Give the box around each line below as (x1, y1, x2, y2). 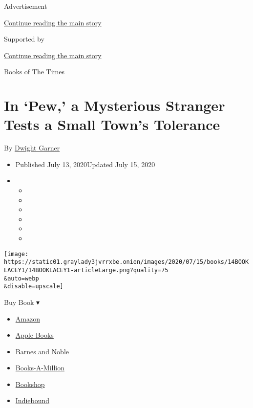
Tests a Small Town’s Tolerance (4, 114, 220, 134)
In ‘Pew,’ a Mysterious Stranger (4, 95, 225, 115)
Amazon (15, 313, 40, 323)
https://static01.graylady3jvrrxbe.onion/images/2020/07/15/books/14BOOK (4, 258, 249, 266)
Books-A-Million (15, 363, 65, 373)
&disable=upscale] (4, 283, 63, 290)
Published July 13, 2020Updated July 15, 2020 (15, 159, 155, 169)
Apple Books (15, 330, 54, 340)
